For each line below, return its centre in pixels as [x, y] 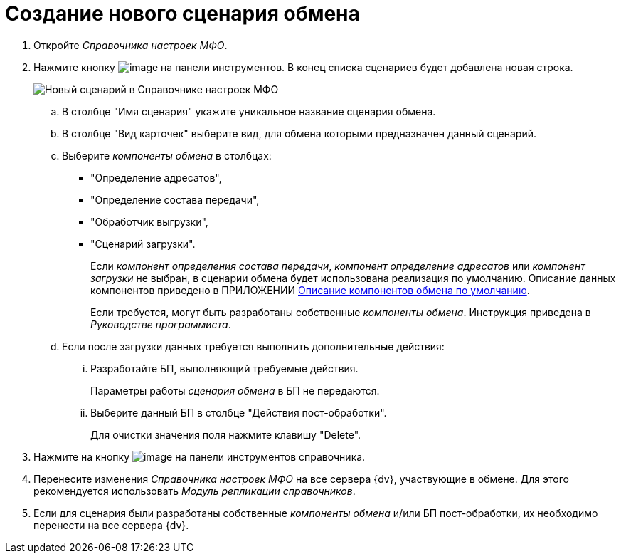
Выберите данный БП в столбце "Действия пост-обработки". [239, 412]
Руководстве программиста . [161, 324]
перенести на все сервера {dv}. [111, 525]
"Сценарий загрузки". [143, 244]
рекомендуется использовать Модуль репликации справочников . [195, 491]
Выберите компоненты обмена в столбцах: [167, 155]
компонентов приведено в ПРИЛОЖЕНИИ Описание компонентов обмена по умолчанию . [310, 290]
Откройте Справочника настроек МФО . [131, 45]
